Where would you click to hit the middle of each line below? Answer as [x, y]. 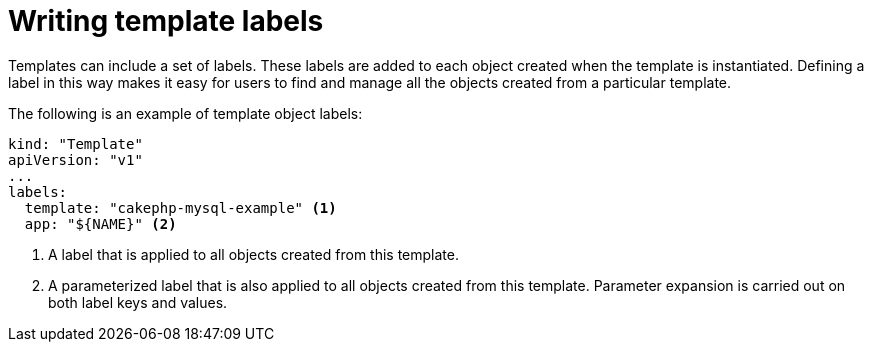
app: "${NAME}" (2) [100, 223]
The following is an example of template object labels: [185, 113]
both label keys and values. [138, 302]
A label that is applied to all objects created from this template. [254, 254]
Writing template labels [166, 21]
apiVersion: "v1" [75, 159]
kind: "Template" [75, 143]
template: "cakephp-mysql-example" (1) [180, 207]
